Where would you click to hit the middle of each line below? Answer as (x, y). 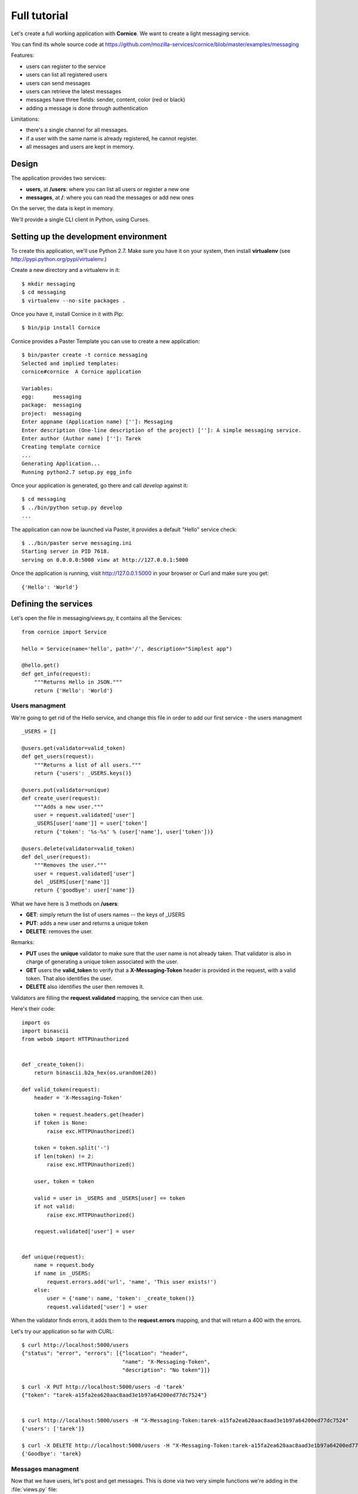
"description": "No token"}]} (166, 1370)
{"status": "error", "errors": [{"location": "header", (105, 1353)
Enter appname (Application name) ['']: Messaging (97, 422)
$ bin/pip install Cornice (61, 328)
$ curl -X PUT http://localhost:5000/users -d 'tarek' (104, 1387)
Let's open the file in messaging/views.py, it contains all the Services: (96, 618)
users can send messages (58, 83)
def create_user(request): (61, 798)
